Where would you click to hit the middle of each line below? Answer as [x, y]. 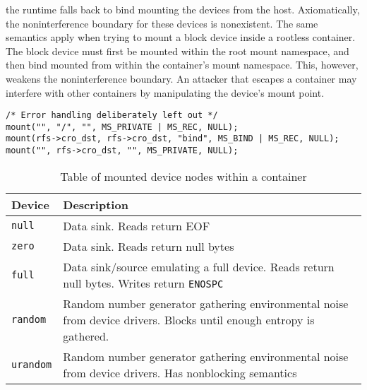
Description [96, 204]
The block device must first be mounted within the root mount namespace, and [178, 51]
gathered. [86, 336]
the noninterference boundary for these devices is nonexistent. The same [162, 23]
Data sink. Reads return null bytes [149, 246]
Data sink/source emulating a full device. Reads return [199, 266]
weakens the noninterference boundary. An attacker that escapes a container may [181, 78]
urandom [32, 364]
